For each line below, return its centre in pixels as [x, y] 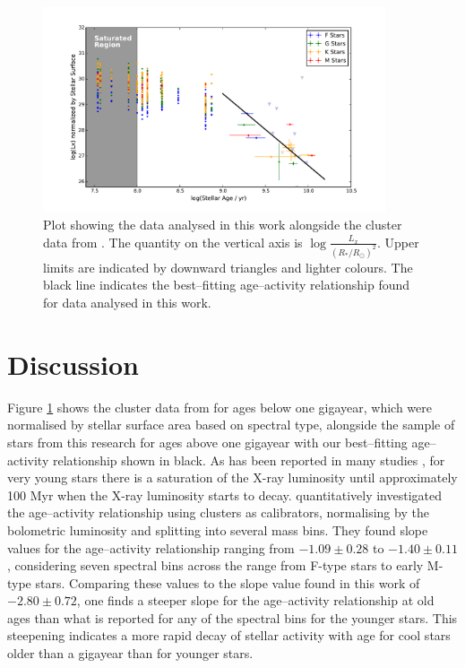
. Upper [398, 242]
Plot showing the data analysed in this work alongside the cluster [223, 225]
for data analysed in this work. [127, 303]
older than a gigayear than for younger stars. [130, 653]
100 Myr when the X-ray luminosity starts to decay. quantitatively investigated [224, 494]
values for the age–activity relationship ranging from [151, 547]
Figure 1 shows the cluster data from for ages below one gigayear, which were [220, 407]
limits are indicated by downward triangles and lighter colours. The [228, 267]
